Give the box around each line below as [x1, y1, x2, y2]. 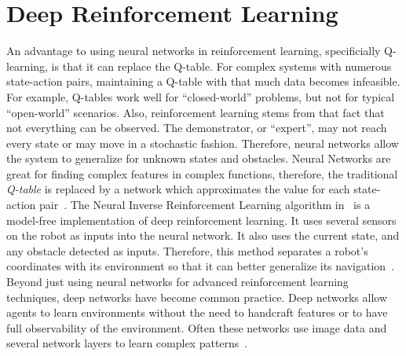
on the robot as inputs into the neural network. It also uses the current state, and [6, 227, 400, 244]
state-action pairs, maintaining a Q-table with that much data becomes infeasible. [6, 73, 401, 90]
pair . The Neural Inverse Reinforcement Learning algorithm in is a [38, 196, 371, 213]
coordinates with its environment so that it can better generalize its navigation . [6, 258, 394, 274]
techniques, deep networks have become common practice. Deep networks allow [6, 288, 388, 305]
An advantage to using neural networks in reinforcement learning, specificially [6, 42, 381, 59]
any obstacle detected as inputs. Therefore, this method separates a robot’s [6, 242, 368, 259]
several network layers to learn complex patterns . [6, 335, 248, 351]
